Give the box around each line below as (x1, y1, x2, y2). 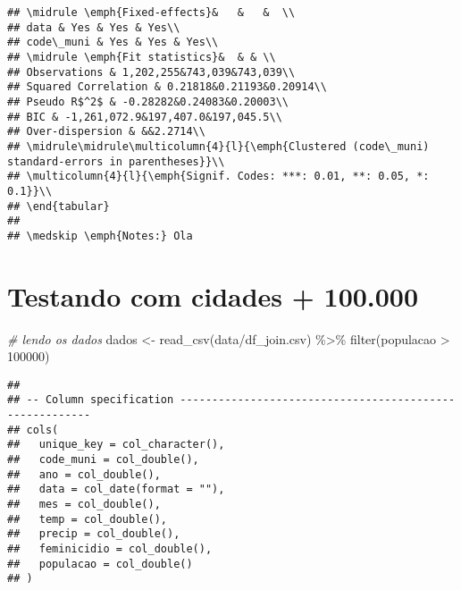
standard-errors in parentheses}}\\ (7, 155, 225, 168)
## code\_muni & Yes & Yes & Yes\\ (7, 36, 219, 49)
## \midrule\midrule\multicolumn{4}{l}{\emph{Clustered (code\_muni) (7, 139, 430, 153)
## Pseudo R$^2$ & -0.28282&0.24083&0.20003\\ (7, 95, 289, 108)
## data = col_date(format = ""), (7, 483, 225, 496)
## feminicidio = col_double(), (7, 543, 213, 556)
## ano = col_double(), (7, 468, 161, 481)
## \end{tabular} (7, 199, 110, 213)
